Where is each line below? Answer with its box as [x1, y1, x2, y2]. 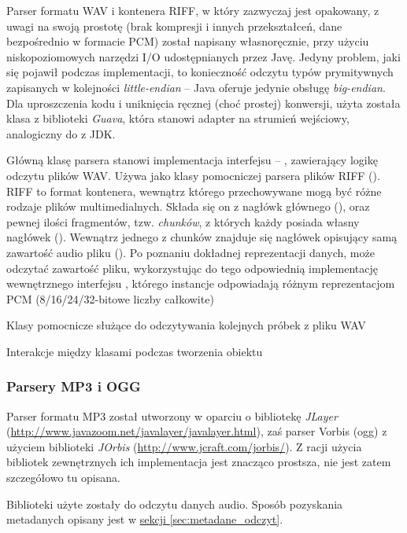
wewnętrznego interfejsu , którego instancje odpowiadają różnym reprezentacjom [6, 275, 395, 292]
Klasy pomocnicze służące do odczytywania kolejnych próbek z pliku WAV [6, 317, 366, 333]
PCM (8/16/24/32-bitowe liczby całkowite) [6, 290, 214, 307]
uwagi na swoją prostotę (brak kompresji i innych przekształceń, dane [6, 17, 342, 34]
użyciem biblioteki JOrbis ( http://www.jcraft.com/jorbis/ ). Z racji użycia [6, 438, 362, 454]
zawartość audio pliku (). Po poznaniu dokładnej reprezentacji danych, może [6, 244, 375, 260]
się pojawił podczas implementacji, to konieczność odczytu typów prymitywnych [6, 64, 394, 80]
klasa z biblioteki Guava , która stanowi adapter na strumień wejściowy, [6, 110, 350, 127]
